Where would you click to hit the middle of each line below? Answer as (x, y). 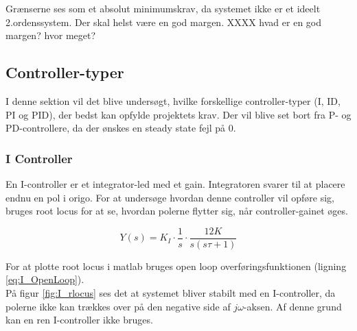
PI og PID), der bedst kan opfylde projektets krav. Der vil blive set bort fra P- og (178, 114)
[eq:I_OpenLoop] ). (45, 279)
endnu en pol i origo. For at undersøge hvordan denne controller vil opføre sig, (170, 197)
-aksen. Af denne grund (292, 306)
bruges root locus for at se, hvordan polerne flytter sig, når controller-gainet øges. (177, 211)
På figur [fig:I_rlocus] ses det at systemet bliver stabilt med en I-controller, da (171, 293)
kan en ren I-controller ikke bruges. (79, 320)
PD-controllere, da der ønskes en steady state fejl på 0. (121, 128)
